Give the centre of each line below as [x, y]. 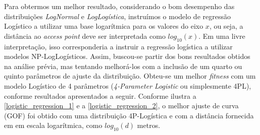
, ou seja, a [226, 26]
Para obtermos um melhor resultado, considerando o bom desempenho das [119, 6]
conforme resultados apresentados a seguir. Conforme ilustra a [100, 95]
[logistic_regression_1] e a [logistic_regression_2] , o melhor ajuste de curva [121, 106]
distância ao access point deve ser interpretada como [85, 36]
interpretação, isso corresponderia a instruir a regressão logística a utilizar [118, 46]
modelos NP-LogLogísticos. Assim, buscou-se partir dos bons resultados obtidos [127, 56]
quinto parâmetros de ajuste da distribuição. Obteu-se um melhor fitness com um [130, 76]
